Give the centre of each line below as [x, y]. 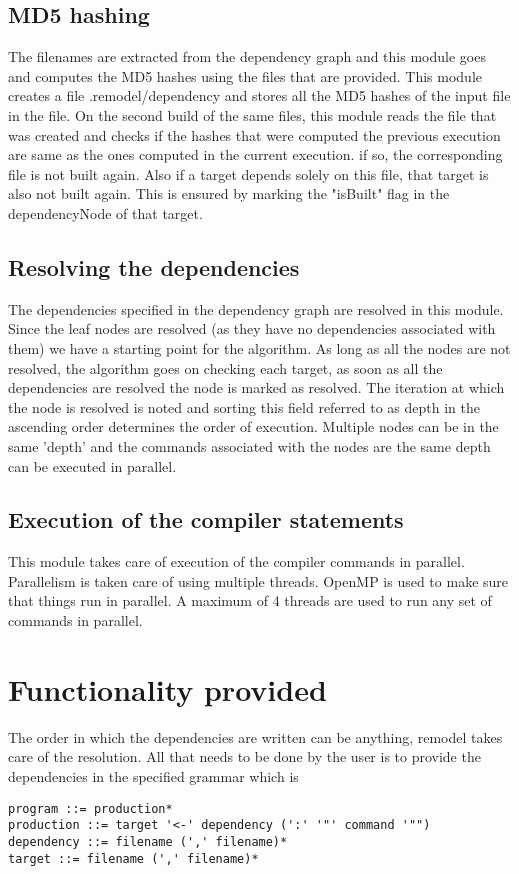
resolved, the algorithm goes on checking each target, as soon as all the [225, 367]
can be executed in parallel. [92, 465]
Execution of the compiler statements [206, 519]
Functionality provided [167, 688]
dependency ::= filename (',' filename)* [148, 841]
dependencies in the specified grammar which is [153, 775]
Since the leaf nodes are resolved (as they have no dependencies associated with [252, 328]
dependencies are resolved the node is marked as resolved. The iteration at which [256, 387]
